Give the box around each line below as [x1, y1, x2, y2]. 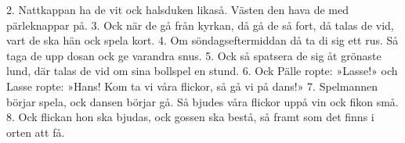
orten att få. [6, 123, 65, 140]
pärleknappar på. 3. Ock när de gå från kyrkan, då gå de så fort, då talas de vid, [6, 16, 394, 33]
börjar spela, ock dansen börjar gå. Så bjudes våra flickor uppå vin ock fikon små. [6, 93, 399, 109]
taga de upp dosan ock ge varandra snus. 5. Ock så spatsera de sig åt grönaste [6, 47, 381, 63]
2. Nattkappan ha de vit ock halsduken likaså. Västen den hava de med [6, 2, 349, 17]
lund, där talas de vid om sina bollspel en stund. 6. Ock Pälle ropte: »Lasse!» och [6, 63, 398, 79]
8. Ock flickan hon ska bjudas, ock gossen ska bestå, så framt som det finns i [6, 109, 374, 125]
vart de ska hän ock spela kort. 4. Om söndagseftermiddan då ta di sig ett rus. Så [6, 32, 399, 48]
